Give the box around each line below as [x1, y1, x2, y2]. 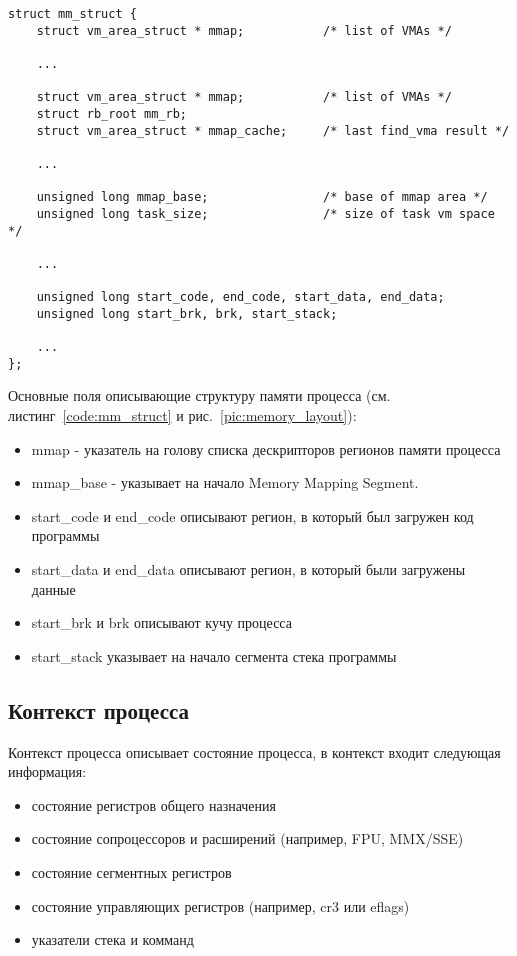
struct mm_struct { [8, 7, 137, 21]
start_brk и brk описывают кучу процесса [31, 612, 292, 633]
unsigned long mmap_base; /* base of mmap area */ [36, 190, 488, 205]
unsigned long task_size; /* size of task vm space [36, 206, 495, 221]
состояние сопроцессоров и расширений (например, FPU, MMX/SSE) [31, 828, 464, 849]
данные [31, 578, 76, 599]
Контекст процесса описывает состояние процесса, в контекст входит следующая [8, 741, 501, 762]
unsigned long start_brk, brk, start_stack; [36, 306, 338, 321]
